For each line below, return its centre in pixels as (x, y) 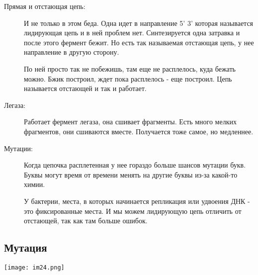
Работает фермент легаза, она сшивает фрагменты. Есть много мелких (130, 122)
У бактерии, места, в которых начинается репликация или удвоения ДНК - (137, 201)
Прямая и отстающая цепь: (45, 6)
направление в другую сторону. (72, 52)
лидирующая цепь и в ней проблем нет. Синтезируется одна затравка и (132, 33)
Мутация (26, 247)
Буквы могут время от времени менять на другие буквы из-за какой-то (131, 174)
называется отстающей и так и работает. (85, 88)
